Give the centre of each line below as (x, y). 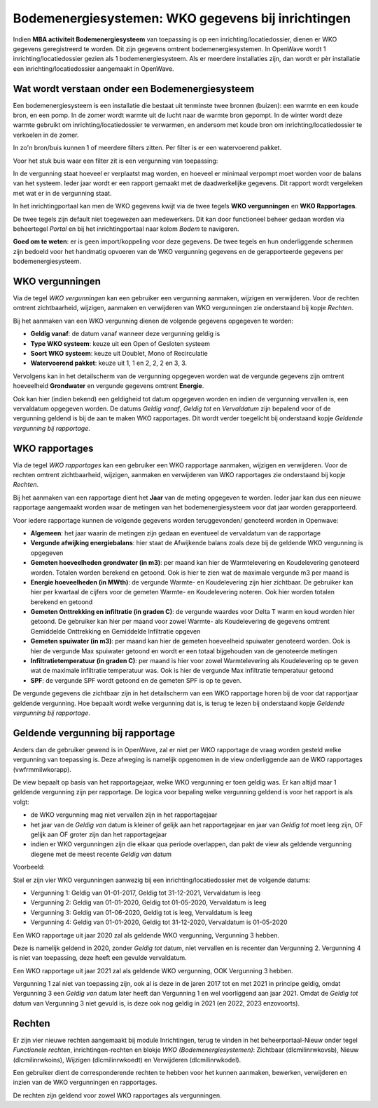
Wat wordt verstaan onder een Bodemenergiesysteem (134, 89)
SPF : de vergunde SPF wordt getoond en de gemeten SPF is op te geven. (136, 680)
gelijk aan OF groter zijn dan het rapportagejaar (99, 834)
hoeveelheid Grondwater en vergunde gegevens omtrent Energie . (108, 386)
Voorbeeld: (29, 867)
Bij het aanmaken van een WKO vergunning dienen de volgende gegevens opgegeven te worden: (153, 321)
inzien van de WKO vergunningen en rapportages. (85, 1082)
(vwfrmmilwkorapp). (42, 769)
